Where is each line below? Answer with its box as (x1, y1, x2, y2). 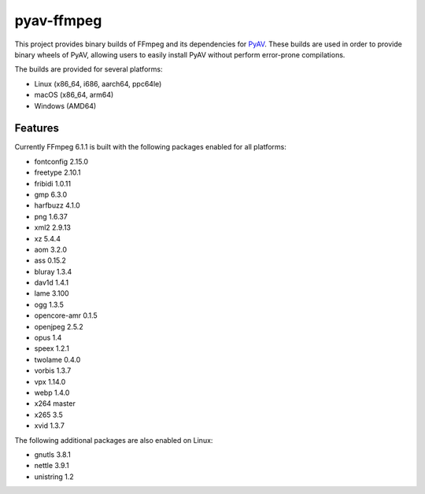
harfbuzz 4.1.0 (34, 201, 80, 210)
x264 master (34, 399, 76, 408)
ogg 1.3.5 (34, 300, 65, 309)
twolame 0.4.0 (34, 355, 81, 364)
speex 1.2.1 (34, 344, 70, 353)
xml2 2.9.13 (34, 223, 71, 232)
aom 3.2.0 (34, 245, 67, 254)
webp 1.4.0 (34, 388, 70, 397)
